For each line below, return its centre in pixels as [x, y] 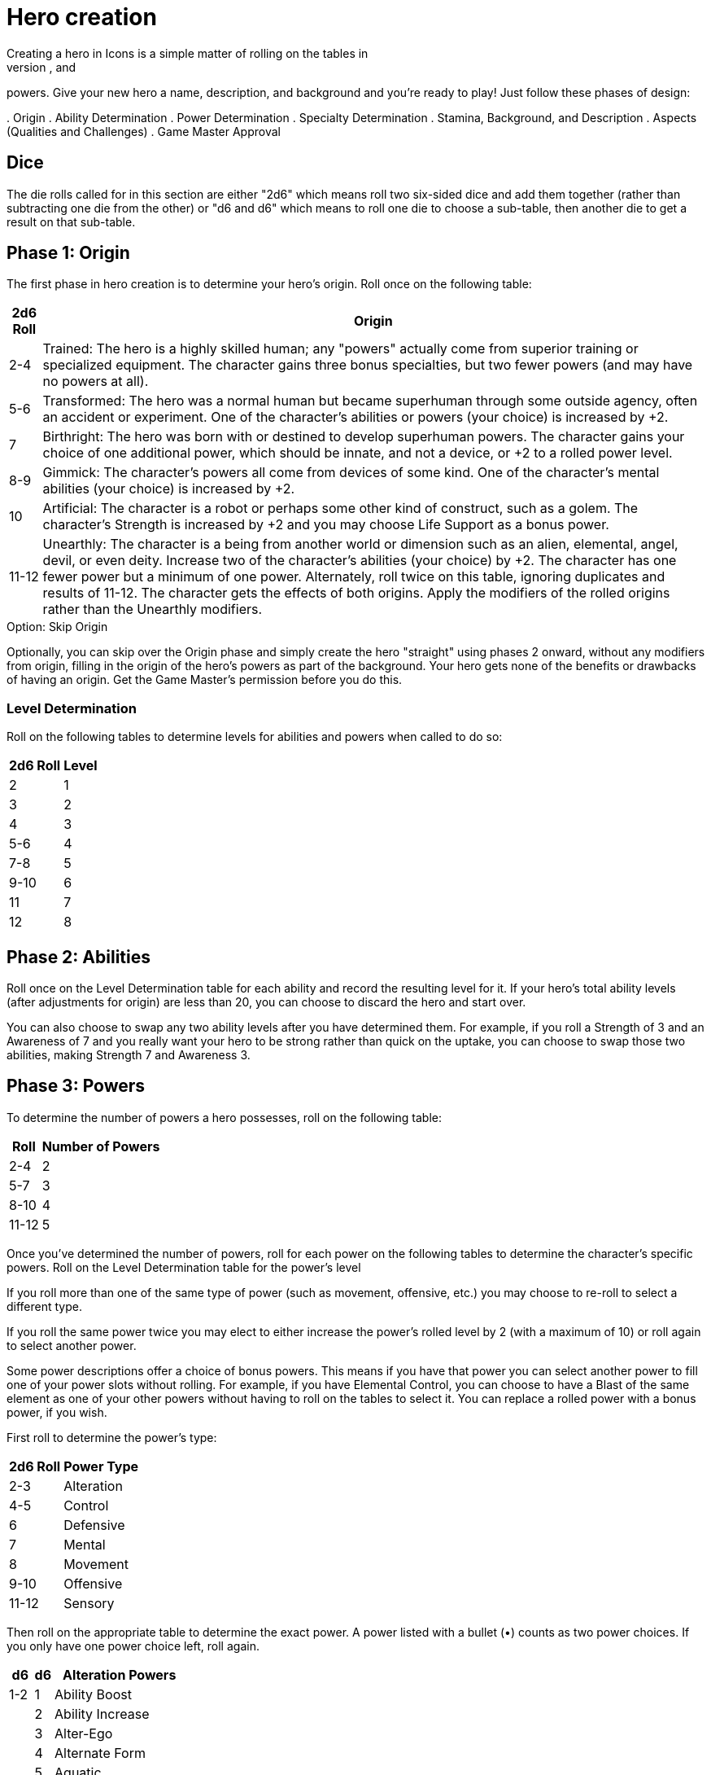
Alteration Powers [120, 1674]
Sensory [89, 1603]
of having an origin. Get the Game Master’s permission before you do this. [205, 680]
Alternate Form [100, 1753]
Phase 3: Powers [76, 1086]
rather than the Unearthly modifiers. [153, 609]
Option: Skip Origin [57, 627]
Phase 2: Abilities [79, 957]
